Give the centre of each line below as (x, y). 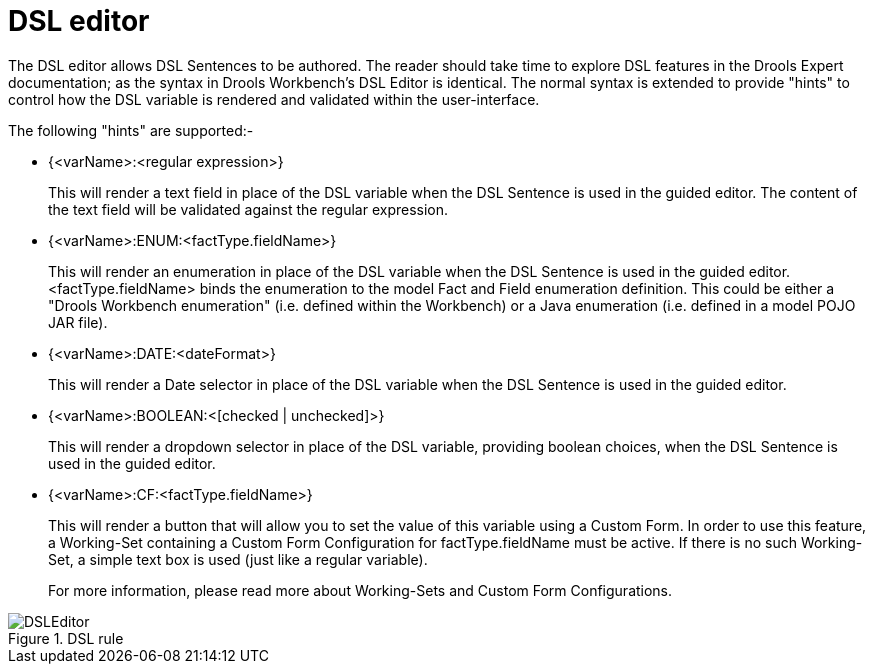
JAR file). (78, 322)
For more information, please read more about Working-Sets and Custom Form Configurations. (360, 590)
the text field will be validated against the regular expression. (248, 209)
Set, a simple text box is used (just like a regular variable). (238, 559)
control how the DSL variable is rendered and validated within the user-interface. (274, 99)
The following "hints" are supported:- (131, 130)
